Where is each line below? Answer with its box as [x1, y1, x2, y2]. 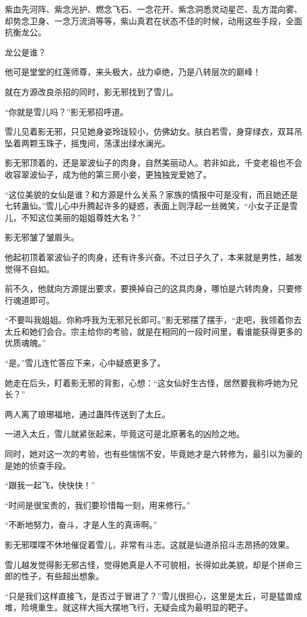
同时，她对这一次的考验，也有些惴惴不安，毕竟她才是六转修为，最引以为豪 [5, 448, 294, 460]
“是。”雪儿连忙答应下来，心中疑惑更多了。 [5, 357, 166, 369]
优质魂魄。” [5, 337, 46, 349]
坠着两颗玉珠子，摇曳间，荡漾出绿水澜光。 [5, 136, 170, 149]
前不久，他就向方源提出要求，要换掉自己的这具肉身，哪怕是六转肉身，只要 [5, 282, 294, 295]
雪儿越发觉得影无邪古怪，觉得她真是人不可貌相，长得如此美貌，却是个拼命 [5, 558, 294, 570]
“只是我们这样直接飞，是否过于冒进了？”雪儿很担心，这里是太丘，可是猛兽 [5, 589, 294, 602]
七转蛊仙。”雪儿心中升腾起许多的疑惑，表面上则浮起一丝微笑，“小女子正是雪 [5, 200, 298, 212]
